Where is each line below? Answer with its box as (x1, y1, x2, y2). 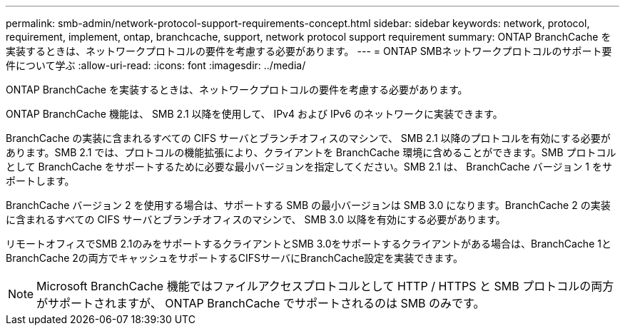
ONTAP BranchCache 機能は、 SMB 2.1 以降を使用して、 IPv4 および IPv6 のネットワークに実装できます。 (6, 108, 503, 120)
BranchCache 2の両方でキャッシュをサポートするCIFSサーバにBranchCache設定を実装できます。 (6, 252, 463, 264)
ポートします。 (6, 175, 75, 187)
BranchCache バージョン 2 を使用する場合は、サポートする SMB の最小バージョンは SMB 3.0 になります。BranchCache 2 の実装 (6, 199, 611, 211)
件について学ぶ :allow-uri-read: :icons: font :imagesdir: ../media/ (6, 59, 306, 71)
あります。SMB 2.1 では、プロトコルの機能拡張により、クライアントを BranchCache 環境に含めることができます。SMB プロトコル (6, 146, 616, 158)
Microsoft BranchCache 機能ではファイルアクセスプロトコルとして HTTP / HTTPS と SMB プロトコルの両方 (36, 279, 614, 293)
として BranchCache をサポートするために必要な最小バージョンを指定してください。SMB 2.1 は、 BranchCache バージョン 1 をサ (6, 161, 612, 173)
